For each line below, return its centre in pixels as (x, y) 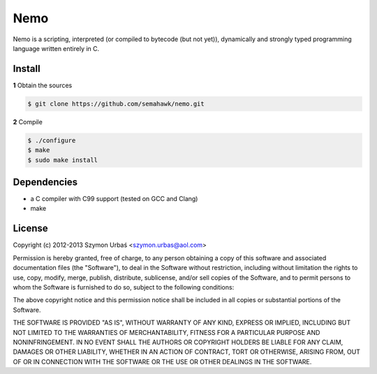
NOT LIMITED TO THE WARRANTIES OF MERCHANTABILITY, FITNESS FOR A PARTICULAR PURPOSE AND (167, 332)
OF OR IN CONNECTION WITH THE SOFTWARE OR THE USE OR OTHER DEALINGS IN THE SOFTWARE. (162, 361)
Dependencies (45, 182)
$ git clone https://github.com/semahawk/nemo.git (116, 104)
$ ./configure (52, 140)
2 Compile (28, 121)
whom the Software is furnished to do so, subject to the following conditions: (124, 287)
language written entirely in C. (56, 48)
